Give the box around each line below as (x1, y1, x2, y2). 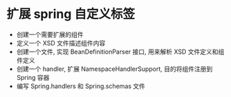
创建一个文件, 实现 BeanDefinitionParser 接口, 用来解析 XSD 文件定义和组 (16, 47, 225, 56)
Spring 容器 (16, 73, 50, 81)
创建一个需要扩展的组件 (16, 30, 84, 39)
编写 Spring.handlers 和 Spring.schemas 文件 (16, 82, 146, 90)
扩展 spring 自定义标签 (6, 6, 136, 22)
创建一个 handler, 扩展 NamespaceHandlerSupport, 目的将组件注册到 (16, 65, 213, 73)
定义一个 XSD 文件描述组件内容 (16, 39, 106, 47)
